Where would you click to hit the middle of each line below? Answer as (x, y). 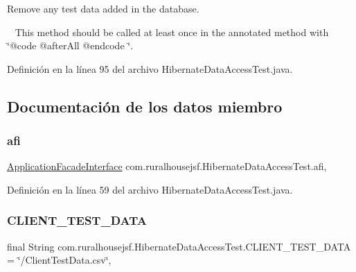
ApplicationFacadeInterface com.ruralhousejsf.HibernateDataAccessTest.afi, (167, 166)
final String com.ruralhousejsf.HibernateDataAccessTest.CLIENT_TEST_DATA (179, 246)
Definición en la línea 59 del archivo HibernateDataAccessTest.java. (150, 189)
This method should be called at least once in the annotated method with (172, 32)
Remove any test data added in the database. (103, 8)
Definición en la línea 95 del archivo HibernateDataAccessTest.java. (150, 68)
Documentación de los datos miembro (145, 106)
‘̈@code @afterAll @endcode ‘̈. (70, 45)
